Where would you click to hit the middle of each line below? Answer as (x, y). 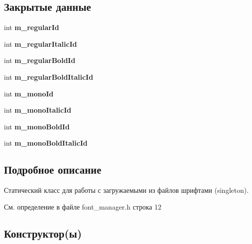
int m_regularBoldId (40, 60)
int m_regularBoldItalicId (49, 76)
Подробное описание (53, 169)
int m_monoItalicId (38, 110)
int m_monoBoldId (37, 126)
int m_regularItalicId (41, 44)
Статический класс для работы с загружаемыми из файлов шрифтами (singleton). (126, 190)
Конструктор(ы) (43, 233)
